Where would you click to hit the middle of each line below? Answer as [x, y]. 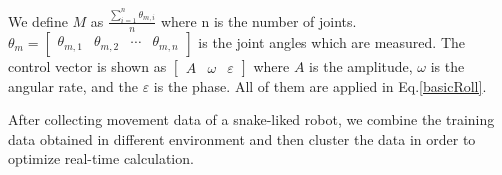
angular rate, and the [73, 85]
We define [38, 20]
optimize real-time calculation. [101, 158]
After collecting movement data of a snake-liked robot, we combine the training [251, 119]
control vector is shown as [87, 65]
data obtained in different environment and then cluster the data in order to [242, 138]
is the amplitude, [361, 65]
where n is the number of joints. [258, 20]
